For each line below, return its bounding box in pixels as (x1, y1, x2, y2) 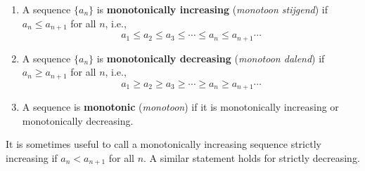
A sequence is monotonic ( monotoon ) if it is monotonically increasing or (22, 100, 339, 114)
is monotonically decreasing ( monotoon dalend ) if (96, 50, 325, 65)
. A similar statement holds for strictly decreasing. (143, 150, 360, 165)
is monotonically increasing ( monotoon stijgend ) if (96, 2, 328, 16)
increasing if (6, 150, 58, 165)
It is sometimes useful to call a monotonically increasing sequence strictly (6, 137, 321, 151)
